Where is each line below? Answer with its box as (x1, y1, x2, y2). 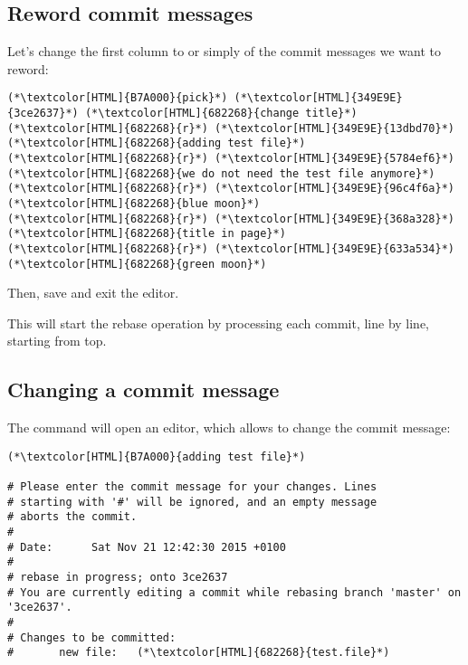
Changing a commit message (7, 375, 280, 404)
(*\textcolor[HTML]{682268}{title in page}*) (7, 227, 286, 241)
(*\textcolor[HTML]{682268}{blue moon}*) (7, 196, 261, 210)
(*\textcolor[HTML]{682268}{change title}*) (84, 107, 358, 120)
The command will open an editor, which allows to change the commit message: (7, 418, 451, 437)
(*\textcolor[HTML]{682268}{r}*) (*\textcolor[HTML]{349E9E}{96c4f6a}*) (7, 182, 454, 195)
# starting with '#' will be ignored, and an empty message (7, 495, 377, 508)
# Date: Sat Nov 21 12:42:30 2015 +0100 (7, 540, 286, 554)
